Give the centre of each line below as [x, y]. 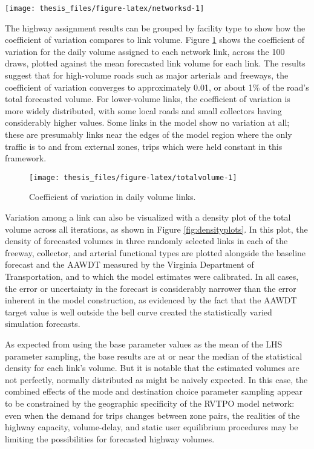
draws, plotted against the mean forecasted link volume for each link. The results [155, 63]
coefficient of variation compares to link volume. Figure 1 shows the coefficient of [155, 40]
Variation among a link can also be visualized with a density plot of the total [148, 217]
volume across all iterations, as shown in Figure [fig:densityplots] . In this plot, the [156, 229]
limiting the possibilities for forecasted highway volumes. [110, 438]
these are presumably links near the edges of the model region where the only [149, 134]
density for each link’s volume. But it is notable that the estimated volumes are [152, 368]
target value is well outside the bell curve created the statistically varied [139, 312]
